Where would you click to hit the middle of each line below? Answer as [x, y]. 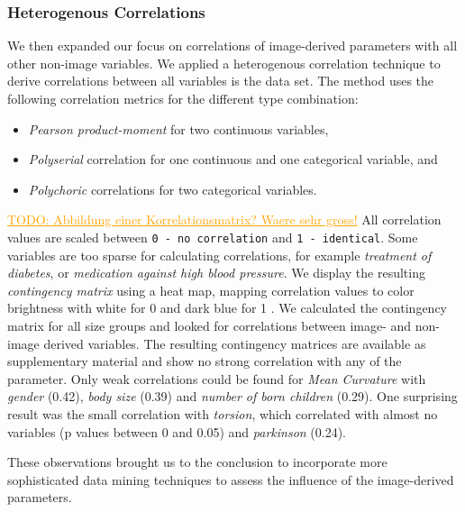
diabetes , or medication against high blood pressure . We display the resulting [216, 273]
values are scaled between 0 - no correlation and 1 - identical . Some [213, 237]
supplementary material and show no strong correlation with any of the [205, 361]
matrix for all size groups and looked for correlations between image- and [210, 325]
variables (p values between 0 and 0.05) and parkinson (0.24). [177, 431]
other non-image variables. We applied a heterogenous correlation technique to [224, 63]
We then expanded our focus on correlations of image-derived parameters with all [232, 46]
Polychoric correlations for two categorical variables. [173, 189]
